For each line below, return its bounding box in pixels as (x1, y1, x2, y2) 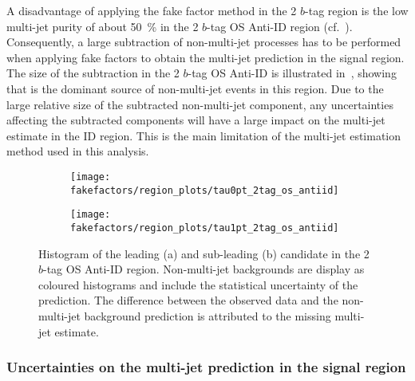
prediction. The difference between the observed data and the (38, 292, 338, 308)
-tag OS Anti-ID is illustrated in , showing (188, 65, 397, 81)
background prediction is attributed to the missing (84, 307, 331, 324)
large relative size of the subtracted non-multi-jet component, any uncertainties (6, 96, 393, 112)
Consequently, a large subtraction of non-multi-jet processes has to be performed (6, 33, 401, 50)
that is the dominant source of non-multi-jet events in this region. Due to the (6, 80, 384, 96)
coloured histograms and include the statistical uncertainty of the (38, 276, 358, 293)
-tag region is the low (305, 2, 409, 18)
